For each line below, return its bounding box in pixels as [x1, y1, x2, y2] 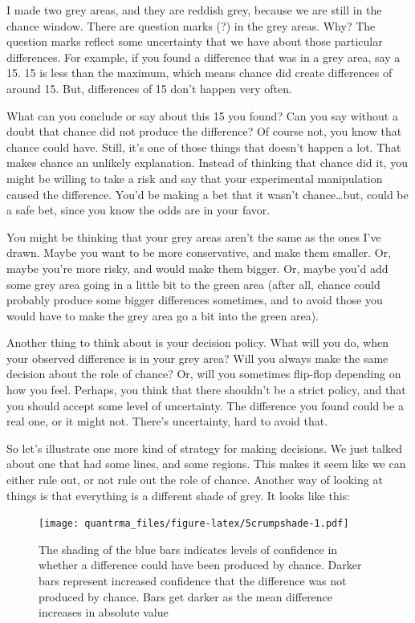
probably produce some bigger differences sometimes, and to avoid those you [6, 291, 383, 308]
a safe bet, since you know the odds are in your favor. [6, 202, 271, 218]
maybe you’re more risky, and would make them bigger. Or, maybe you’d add [6, 259, 389, 276]
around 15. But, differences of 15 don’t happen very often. [6, 79, 292, 96]
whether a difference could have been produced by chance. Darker [39, 556, 362, 573]
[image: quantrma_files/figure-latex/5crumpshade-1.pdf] [39, 518, 349, 530]
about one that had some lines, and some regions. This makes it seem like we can [6, 455, 406, 472]
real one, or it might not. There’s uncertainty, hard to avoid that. [6, 413, 328, 430]
